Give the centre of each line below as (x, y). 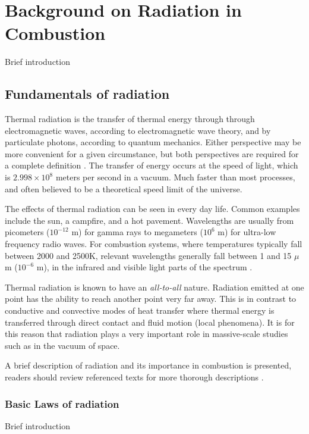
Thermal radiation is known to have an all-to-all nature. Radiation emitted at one (154, 287)
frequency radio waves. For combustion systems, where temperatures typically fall (154, 244)
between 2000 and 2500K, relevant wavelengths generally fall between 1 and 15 (148, 255)
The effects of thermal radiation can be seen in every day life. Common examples (152, 209)
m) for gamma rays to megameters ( (137, 232)
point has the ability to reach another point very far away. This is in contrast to (151, 299)
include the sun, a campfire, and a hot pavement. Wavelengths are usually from (149, 220)
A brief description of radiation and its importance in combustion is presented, (148, 365)
